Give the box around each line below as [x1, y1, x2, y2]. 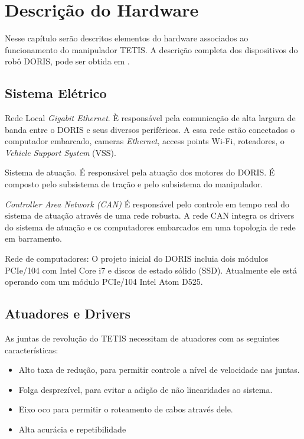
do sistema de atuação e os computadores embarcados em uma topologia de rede [5, 220, 296, 233]
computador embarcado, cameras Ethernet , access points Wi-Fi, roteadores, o [5, 135, 285, 147]
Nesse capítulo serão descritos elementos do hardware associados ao [5, 32, 249, 44]
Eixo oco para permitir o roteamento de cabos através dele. [18, 403, 233, 415]
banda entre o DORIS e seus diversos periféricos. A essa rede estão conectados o [5, 123, 295, 135]
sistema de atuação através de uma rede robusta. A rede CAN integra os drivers [5, 209, 295, 222]
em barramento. [5, 232, 62, 245]
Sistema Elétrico [5, 84, 107, 102]
